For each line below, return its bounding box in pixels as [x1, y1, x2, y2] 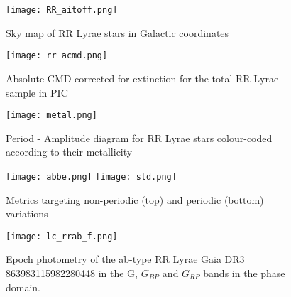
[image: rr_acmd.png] [6, 50, 108, 61]
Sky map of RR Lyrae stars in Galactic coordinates [6, 25, 229, 40]
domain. [6, 279, 41, 294]
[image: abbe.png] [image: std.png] [6, 171, 177, 182]
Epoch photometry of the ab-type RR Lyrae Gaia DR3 [6, 252, 245, 266]
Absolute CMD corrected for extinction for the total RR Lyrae [6, 70, 279, 85]
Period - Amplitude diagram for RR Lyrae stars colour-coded [6, 130, 273, 145]
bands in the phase [203, 266, 285, 281]
